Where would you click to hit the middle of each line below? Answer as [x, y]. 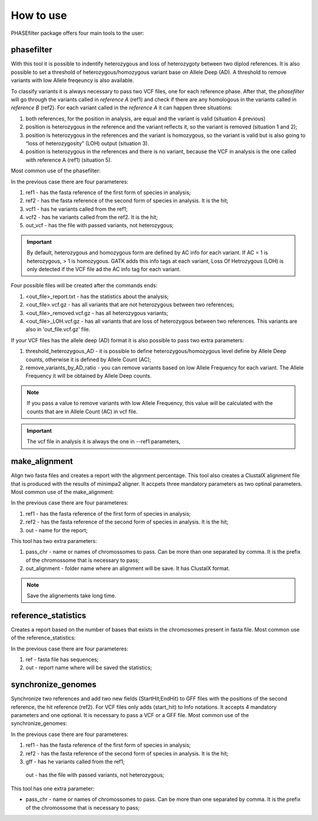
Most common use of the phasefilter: [56, 171]
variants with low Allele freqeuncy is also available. [73, 80]
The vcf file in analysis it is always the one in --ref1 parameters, [104, 441]
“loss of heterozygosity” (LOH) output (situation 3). [87, 143]
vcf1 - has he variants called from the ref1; [77, 209]
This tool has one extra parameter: [53, 789]
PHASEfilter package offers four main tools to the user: [77, 33]
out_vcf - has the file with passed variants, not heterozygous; [100, 225]
